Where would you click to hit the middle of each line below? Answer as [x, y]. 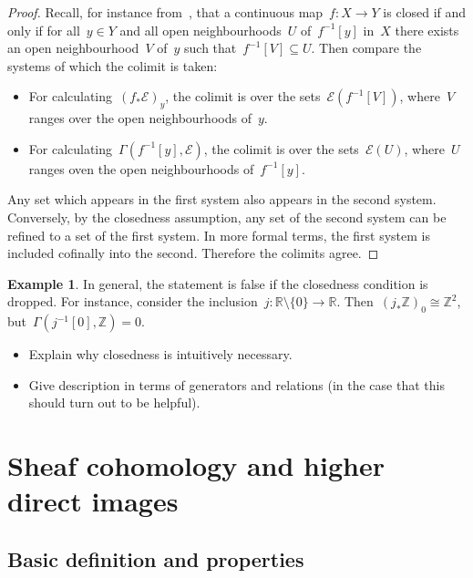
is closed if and [425, 12]
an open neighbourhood [73, 48]
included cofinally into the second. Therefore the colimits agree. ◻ [193, 253]
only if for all [44, 30]
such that [211, 48]
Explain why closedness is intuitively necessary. [160, 354]
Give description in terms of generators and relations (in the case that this [236, 384]
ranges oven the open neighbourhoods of [141, 168]
